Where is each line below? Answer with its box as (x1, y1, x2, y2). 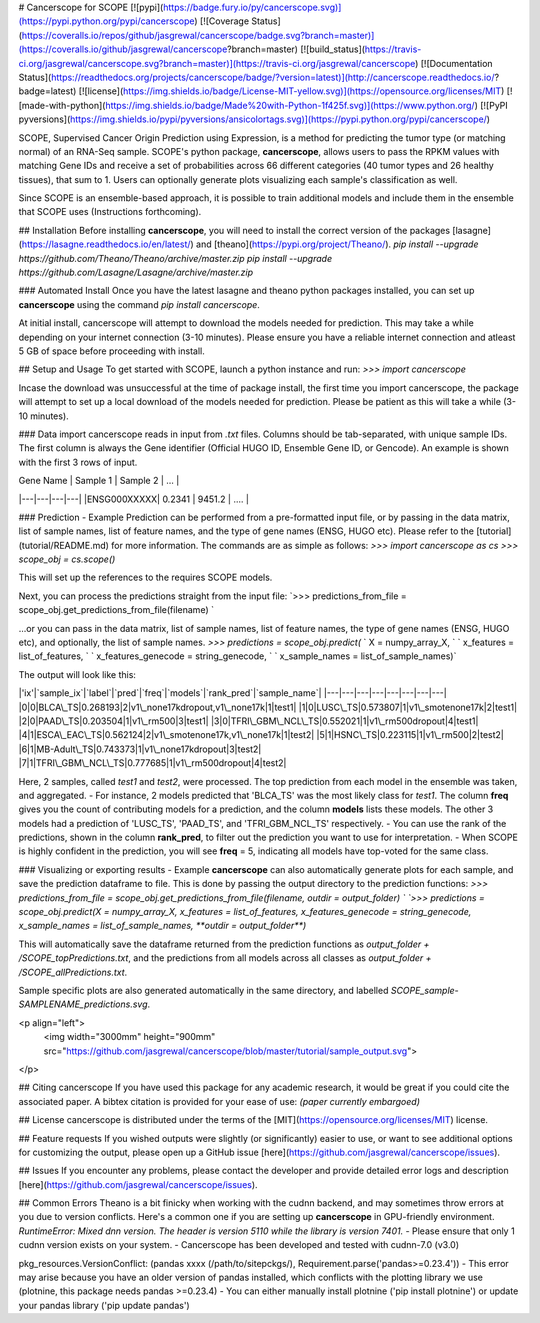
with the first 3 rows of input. (18, 456, 138, 468)
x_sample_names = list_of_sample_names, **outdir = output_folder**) (18, 920, 307, 932)
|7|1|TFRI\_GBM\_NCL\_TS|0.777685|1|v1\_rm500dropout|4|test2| (18, 757, 287, 769)
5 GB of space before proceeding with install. (18, 345, 205, 357)
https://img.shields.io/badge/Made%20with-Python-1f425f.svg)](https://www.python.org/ (105, 99, 475, 111)
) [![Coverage (194, 15, 250, 27)
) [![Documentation (415, 57, 494, 69)
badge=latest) (18, 85, 77, 97)
